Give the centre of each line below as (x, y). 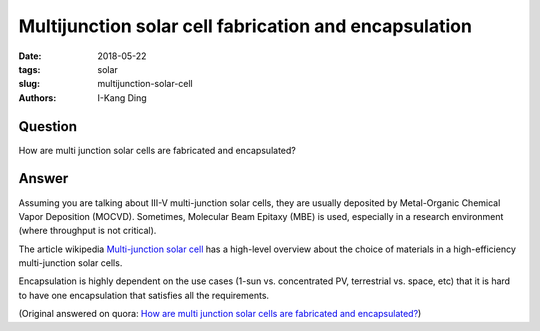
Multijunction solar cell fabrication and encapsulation (245, 26)
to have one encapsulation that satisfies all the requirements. (144, 295)
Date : (30, 56)
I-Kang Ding (122, 97)
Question (47, 126)
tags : (29, 69)
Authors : (37, 97)
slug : (29, 84)
